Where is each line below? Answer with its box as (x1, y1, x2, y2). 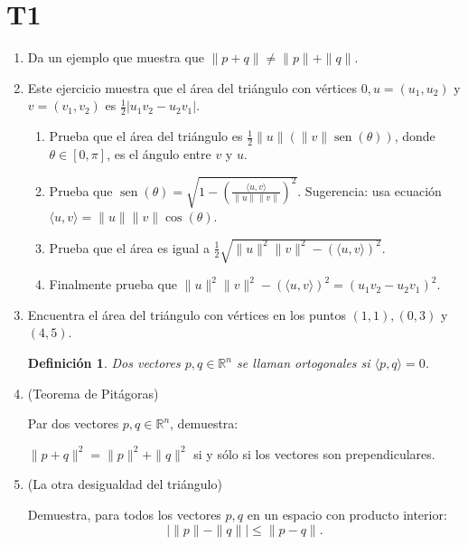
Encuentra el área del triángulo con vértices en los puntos (27, 305, 346, 324)
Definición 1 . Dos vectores (27, 353, 181, 372)
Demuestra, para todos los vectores (27, 505, 221, 523)
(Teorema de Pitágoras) (27, 383, 159, 402)
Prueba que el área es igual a (49, 238, 210, 257)
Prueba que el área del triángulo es (49, 127, 243, 146)
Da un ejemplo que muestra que (27, 48, 204, 67)
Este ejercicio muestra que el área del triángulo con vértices (27, 78, 357, 97)
